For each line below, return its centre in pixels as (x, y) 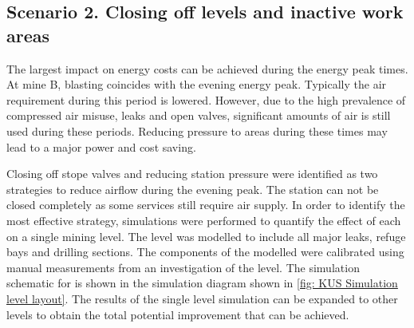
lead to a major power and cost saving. (101, 146)
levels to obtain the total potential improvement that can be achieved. (178, 314)
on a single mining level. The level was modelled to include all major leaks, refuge (206, 236)
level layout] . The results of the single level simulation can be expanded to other (202, 298)
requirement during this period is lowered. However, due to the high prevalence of (206, 99)
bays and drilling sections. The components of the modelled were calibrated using (205, 252)
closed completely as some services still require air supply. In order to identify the (206, 205)
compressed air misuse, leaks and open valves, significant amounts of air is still (199, 115)
